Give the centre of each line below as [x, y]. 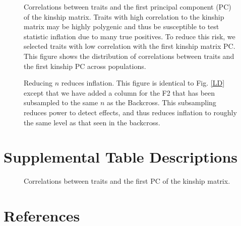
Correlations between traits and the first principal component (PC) [128, 7]
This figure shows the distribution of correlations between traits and [129, 56]
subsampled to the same [61, 102]
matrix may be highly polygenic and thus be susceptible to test [122, 26]
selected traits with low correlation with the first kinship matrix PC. [130, 46]
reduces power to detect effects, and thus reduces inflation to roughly [130, 112]
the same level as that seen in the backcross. [92, 122]
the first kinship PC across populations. [85, 66]
